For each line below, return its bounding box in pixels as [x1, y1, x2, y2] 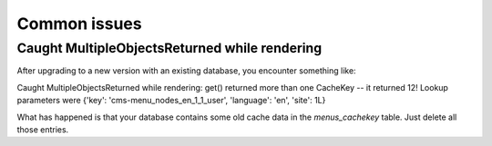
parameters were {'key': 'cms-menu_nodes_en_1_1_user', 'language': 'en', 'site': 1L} [16, 95, 326, 106]
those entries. [16, 123, 69, 135]
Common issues [16, 14, 142, 34]
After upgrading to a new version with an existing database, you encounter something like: [16, 65, 356, 76]
